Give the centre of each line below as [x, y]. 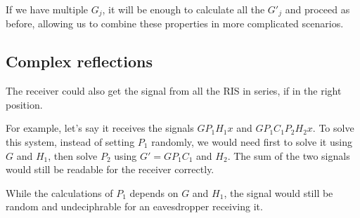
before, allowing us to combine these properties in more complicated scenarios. [175, 23]
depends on [154, 192]
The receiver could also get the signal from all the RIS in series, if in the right [174, 91]
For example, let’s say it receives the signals [100, 128]
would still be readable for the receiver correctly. [110, 169]
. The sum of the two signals [289, 155]
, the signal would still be [278, 192]
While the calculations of [59, 192]
